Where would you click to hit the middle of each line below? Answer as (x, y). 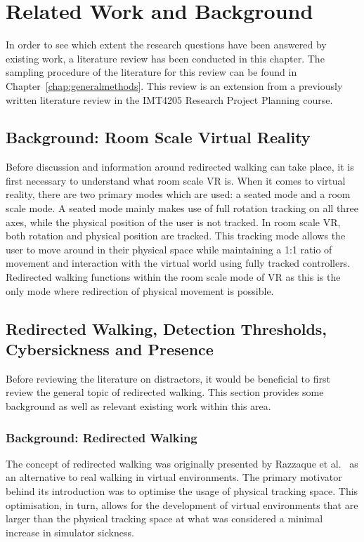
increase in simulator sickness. (70, 532)
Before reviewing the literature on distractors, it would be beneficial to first (168, 378)
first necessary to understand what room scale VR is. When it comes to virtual (176, 180)
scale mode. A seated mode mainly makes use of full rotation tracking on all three (182, 208)
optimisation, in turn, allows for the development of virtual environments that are (182, 504)
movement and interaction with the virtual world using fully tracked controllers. (178, 263)
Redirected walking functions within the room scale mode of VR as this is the (173, 277)
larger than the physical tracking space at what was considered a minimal (164, 518)
